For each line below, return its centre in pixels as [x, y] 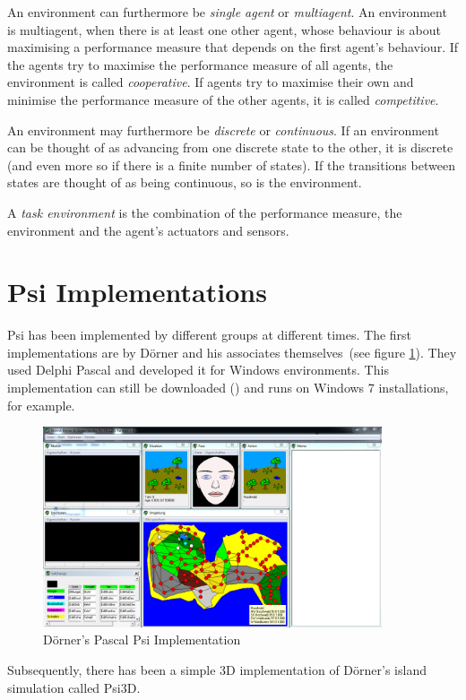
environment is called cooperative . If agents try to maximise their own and [211, 82]
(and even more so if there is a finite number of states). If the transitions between [231, 164]
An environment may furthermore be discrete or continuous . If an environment [223, 130]
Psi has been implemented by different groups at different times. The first [210, 335]
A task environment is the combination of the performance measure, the [205, 212]
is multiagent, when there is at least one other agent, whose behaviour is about [224, 29]
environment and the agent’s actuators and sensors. [148, 230]
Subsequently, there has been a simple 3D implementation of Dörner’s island [217, 670]
